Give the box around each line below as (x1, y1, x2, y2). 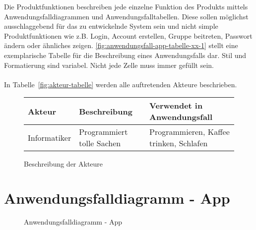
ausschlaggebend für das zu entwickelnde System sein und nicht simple (4, 21, 218, 31)
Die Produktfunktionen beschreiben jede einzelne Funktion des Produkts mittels (4, 1, 248, 11)
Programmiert (79, 126, 128, 138)
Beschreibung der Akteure (24, 159, 103, 169)
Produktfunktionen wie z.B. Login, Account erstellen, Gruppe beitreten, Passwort (4, 30, 253, 41)
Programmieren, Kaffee (149, 126, 230, 138)
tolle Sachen (79, 137, 121, 149)
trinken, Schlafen (149, 137, 208, 149)
